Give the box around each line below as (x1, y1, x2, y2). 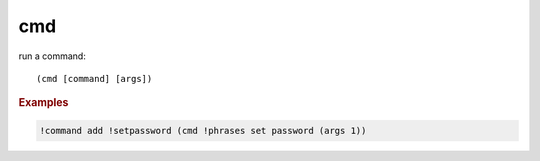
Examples (18, 96, 69, 110)
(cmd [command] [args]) (36, 73, 153, 84)
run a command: (18, 50, 87, 62)
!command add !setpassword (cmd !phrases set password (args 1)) (39, 125, 367, 136)
